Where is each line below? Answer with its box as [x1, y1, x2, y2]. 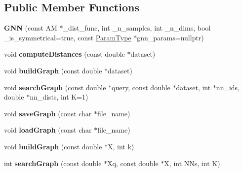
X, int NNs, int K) [164, 158, 220, 168]
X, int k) [107, 141, 134, 151]
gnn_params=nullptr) [137, 32, 204, 42]
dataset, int [176, 82, 211, 92]
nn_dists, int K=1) [30, 92, 88, 102]
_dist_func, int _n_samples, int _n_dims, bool [63, 23, 211, 33]
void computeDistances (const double [4, 49, 125, 59]
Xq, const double [107, 158, 159, 168]
